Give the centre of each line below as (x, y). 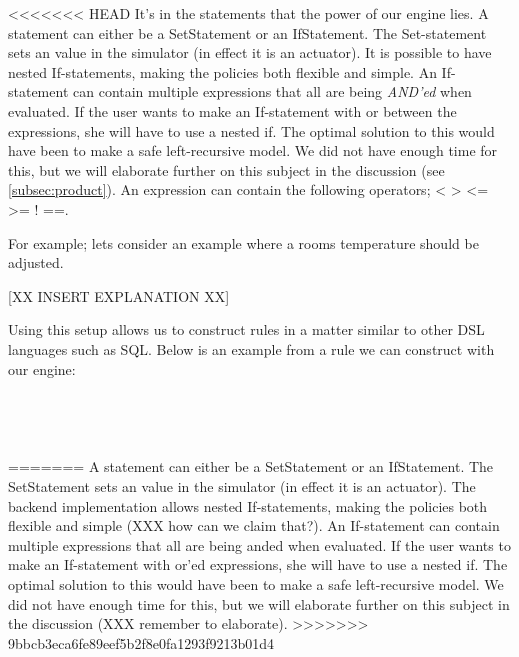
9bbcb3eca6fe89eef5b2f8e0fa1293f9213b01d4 (141, 642)
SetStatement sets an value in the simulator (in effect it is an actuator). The (242, 486)
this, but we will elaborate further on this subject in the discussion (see (226, 169)
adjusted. (36, 262)
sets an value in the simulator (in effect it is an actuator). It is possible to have (250, 52)
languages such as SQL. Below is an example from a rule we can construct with (251, 348)
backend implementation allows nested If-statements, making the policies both (248, 505)
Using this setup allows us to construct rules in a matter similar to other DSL (246, 329)
